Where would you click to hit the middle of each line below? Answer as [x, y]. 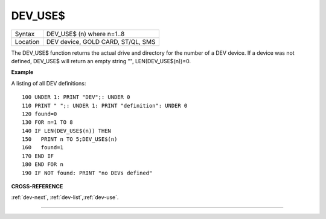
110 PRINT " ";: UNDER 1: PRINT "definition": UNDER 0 [105, 106]
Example [22, 72]
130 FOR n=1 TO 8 [47, 122]
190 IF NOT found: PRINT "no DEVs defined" [87, 173]
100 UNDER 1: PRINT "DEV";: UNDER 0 [76, 97]
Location [27, 42]
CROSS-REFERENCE [37, 187]
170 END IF [38, 156]
